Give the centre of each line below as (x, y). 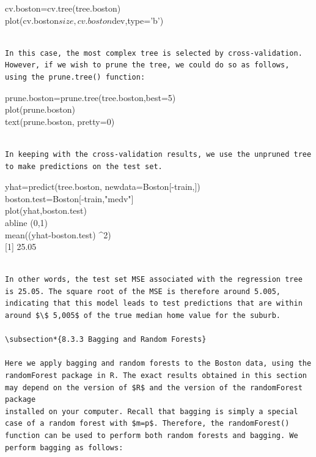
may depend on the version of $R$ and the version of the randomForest (154, 387)
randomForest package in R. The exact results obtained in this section (156, 376)
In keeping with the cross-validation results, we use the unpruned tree (158, 154)
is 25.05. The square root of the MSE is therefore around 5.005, (143, 291)
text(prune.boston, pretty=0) (60, 121)
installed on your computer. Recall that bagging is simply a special (152, 411)
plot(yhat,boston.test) (46, 210)
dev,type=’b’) (138, 20)
